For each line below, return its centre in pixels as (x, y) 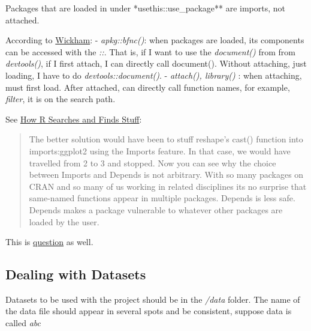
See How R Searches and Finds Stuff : (74, 119)
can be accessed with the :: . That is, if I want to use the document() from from (150, 51)
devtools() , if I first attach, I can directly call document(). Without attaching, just (156, 63)
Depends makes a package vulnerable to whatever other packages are (156, 209)
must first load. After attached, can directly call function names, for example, (148, 87)
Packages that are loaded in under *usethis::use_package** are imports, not (146, 8)
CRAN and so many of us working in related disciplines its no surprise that (168, 186)
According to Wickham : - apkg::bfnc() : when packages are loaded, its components (155, 40)
